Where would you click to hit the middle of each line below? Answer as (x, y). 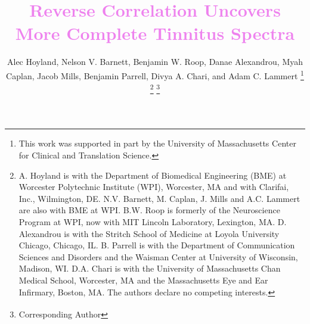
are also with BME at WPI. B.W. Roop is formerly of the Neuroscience (149, 210)
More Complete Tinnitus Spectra (155, 33)
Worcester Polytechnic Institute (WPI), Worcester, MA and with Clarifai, (154, 187)
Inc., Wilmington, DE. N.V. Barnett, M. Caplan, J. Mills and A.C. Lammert (159, 198)
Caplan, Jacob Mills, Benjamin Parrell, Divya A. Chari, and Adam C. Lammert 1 (155, 74)
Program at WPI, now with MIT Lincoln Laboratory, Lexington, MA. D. (153, 221)
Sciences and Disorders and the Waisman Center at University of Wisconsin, (158, 256)
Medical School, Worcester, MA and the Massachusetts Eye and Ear (143, 280)
